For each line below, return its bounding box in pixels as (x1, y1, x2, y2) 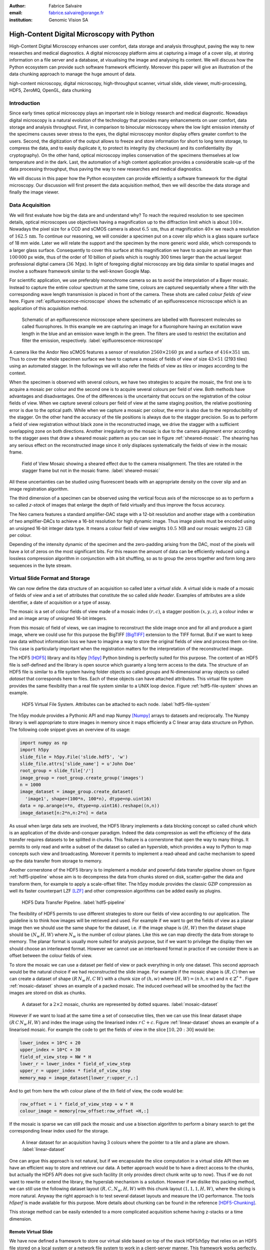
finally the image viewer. (9, 189, 59, 195)
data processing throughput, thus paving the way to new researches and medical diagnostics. (9, 166, 202, 172)
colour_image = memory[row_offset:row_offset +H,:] (19, 1108, 149, 1114)
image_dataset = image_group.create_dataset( (19, 789, 133, 794)
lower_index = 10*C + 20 (19, 1040, 81, 1045)
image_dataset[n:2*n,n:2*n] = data (19, 810, 107, 815)
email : (9, 10, 22, 16)
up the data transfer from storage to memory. (9, 857, 102, 863)
